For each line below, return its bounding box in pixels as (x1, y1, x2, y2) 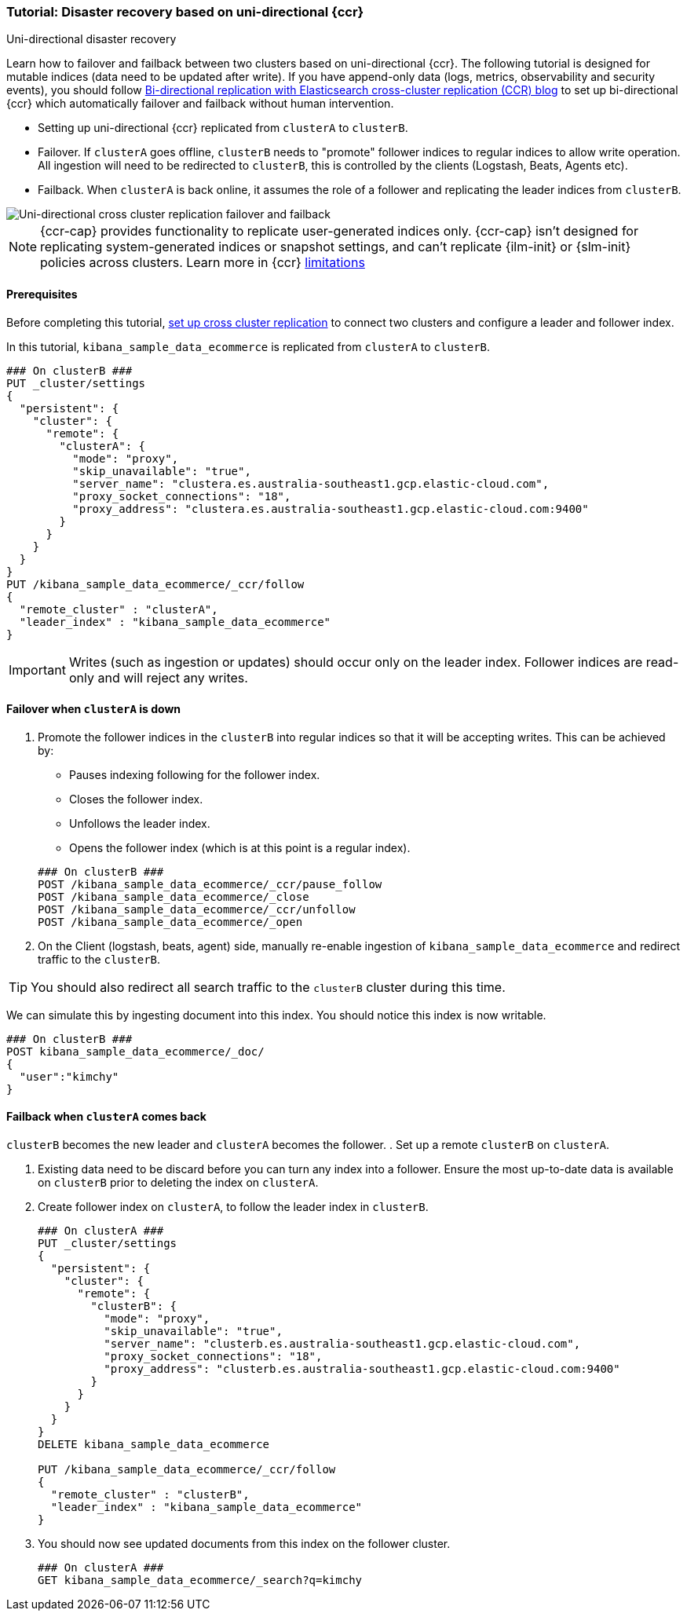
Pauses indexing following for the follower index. (69, 767, 320, 781)
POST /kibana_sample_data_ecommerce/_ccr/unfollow (38, 902, 356, 916)
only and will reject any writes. (68, 669, 248, 686)
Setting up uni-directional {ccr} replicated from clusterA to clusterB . (38, 121, 408, 135)
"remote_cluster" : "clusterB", (50, 1488, 250, 1502)
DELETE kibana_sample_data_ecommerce (38, 1438, 270, 1451)
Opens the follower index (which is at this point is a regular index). (69, 840, 411, 854)
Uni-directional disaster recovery (6, 32, 177, 46)
